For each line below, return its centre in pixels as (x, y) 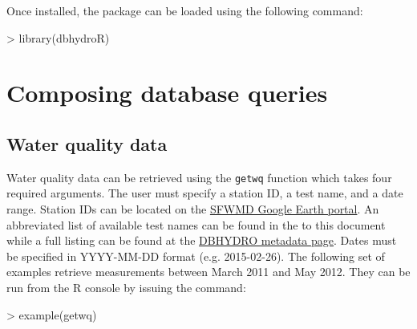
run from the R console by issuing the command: (126, 287)
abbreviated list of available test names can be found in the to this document (196, 224)
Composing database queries (167, 93)
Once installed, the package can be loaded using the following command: (185, 10)
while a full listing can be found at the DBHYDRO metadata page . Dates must (202, 240)
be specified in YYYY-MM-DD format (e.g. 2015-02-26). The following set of (196, 256)
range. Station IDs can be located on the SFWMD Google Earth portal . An (193, 209)
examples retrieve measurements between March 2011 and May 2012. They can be (208, 272)
